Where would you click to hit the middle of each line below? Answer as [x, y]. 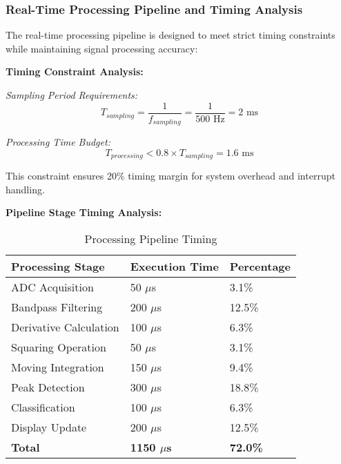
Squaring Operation [59, 347]
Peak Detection [48, 387]
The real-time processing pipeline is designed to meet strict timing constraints [170, 35]
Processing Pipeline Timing [151, 238]
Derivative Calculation [65, 327]
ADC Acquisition [52, 287]
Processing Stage [58, 266]
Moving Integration [58, 367]
